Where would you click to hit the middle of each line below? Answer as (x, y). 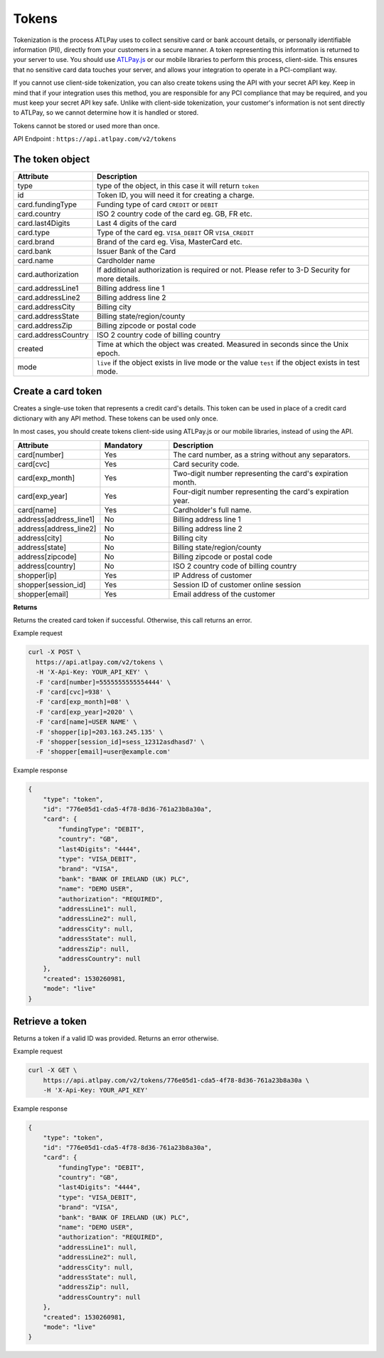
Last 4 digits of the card (137, 223)
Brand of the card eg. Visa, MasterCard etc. (169, 242)
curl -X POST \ (54, 652)
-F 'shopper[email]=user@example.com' (103, 752)
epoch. (108, 353)
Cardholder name (126, 260)
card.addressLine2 (49, 297)
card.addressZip (45, 326)
